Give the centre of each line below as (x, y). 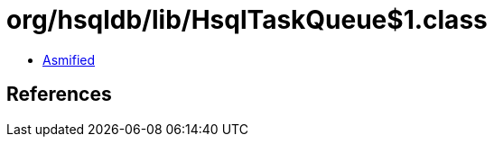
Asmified (69, 59)
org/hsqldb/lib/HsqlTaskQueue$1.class (247, 20)
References (59, 94)
